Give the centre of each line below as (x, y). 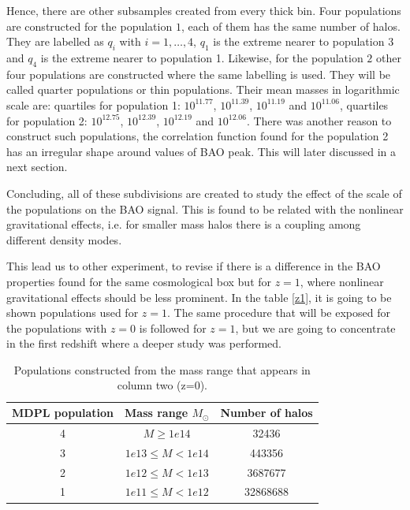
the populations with (57, 328)
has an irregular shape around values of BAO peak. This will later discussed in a (201, 151)
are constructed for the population (89, 26)
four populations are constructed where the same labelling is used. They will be (199, 74)
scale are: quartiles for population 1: (93, 104)
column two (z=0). (162, 385)
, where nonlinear (342, 281)
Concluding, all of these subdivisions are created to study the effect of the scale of (204, 193)
